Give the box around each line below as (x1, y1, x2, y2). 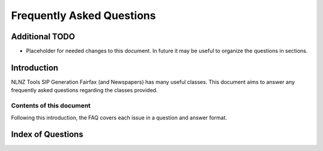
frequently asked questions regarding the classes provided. (11, 87, 158, 94)
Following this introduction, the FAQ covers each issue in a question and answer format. (11, 114, 227, 121)
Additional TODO (11, 32, 75, 42)
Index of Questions (11, 130, 84, 140)
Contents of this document (11, 102, 91, 110)
